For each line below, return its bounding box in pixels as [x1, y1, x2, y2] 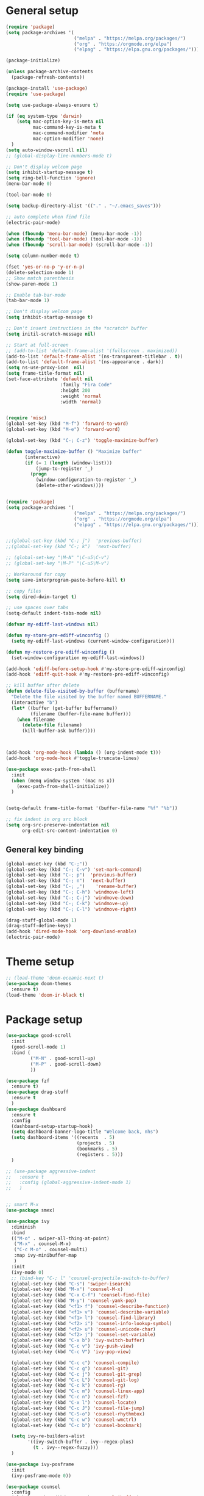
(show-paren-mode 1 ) [5, 281, 58, 287]
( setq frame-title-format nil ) [5, 370, 85, 377]
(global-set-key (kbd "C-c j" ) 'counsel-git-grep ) [11, 1371, 142, 1377]
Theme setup [5, 955, 74, 969]
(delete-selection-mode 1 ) [5, 269, 74, 275]
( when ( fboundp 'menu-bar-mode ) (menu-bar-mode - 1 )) [5, 230, 142, 237]
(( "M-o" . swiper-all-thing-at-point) [11, 1235, 110, 1241]
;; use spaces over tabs [5, 605, 69, 611]
